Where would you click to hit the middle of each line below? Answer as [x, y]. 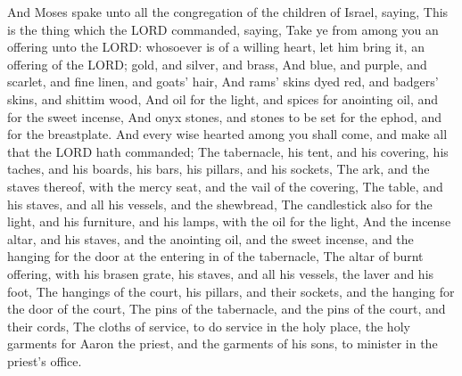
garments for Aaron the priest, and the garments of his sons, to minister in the [223, 343]
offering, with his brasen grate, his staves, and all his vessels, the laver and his [221, 273]
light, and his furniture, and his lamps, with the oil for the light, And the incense [229, 221]
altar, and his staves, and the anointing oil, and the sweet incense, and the [210, 238]
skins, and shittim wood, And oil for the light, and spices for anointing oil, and [223, 98]
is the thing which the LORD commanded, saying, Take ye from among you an [223, 29]
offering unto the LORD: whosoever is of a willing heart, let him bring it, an [216, 47]
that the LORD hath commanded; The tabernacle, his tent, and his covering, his [228, 151]
